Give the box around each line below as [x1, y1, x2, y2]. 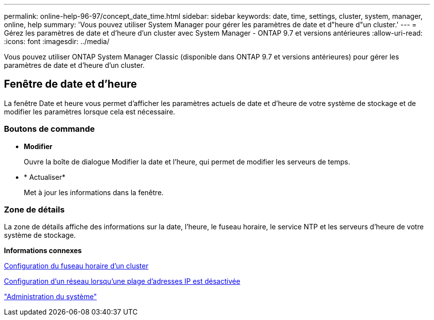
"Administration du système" [4, 292, 97, 301]
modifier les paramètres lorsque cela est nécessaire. [4, 107, 175, 116]
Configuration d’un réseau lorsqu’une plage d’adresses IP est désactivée [4, 277, 240, 286]
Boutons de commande [4, 124, 95, 134]
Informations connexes [4, 246, 82, 255]
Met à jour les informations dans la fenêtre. [24, 188, 164, 197]
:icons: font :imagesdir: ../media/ [4, 37, 109, 46]
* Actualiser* [24, 172, 65, 181]
